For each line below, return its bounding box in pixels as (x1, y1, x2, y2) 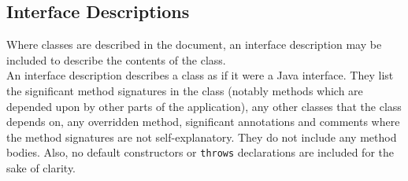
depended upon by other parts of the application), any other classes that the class (6, 98, 402, 114)
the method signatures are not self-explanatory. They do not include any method (6, 128, 397, 145)
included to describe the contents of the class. (6, 51, 226, 68)
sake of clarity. (6, 160, 76, 176)
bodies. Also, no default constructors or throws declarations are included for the (6, 144, 394, 161)
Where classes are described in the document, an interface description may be (6, 36, 382, 53)
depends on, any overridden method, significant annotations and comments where (6, 113, 400, 130)
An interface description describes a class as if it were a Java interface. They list (6, 67, 394, 83)
